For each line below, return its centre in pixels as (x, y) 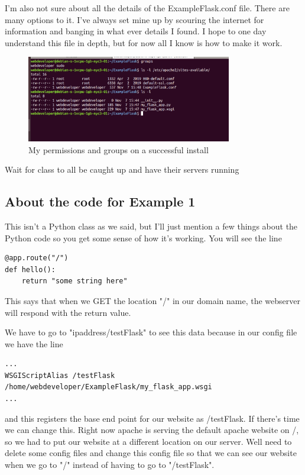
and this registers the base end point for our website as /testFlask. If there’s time (152, 418)
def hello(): (30, 269)
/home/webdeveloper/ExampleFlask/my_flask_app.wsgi (108, 387)
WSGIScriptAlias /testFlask (60, 375)
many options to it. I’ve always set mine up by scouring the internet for (134, 19)
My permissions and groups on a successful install (119, 149)
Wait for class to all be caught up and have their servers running (122, 169)
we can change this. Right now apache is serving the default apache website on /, (152, 430)
